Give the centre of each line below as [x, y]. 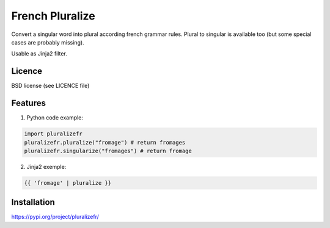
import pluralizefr [53, 134]
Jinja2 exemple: [46, 166]
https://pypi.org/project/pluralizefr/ [55, 217]
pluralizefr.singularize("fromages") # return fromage [108, 151]
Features [28, 103]
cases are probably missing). [48, 42]
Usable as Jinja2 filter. [39, 54]
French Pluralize [53, 16]
